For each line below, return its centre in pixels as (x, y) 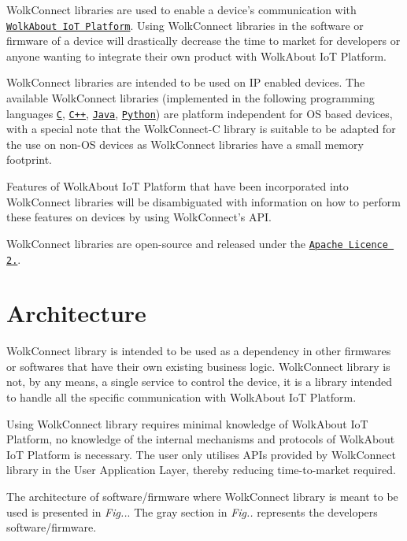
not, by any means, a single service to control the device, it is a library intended (200, 382)
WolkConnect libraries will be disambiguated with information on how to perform (203, 201)
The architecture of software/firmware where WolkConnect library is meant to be (202, 497)
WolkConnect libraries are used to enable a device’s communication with (181, 9)
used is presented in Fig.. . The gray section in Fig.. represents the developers (192, 511)
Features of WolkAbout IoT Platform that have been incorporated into (178, 186)
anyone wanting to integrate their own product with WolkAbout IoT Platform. (197, 56)
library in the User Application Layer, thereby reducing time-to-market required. (201, 470)
